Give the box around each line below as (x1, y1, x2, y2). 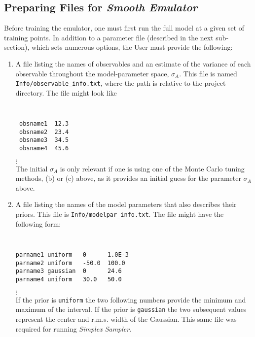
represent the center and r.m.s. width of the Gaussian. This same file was (15, 313, 237, 324)
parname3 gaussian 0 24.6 (15, 268, 122, 275)
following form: (15, 218, 61, 229)
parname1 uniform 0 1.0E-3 (15, 251, 129, 258)
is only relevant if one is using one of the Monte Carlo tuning (60, 163, 245, 173)
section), (4, 42, 30, 52)
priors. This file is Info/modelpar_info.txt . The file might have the (15, 209, 224, 219)
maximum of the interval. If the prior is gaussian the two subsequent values (15, 304, 247, 314)
